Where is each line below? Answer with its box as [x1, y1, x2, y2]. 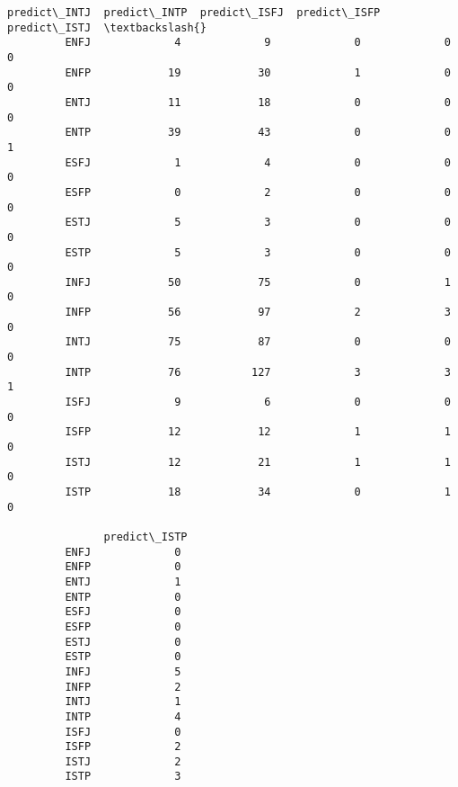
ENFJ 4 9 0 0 [65, 36, 451, 49]
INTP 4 [65, 710, 181, 723]
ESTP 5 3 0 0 [65, 246, 451, 259]
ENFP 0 [65, 560, 181, 574]
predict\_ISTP [103, 530, 188, 543]
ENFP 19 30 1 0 [65, 66, 451, 79]
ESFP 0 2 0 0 [65, 185, 451, 199]
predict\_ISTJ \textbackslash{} [7, 21, 207, 34]
